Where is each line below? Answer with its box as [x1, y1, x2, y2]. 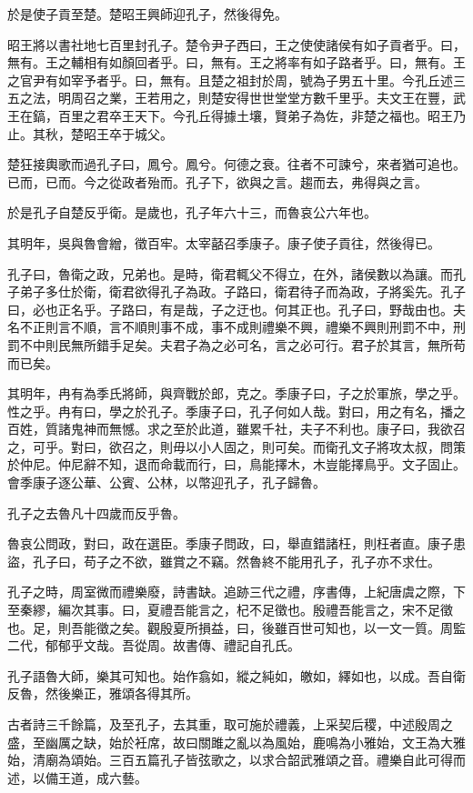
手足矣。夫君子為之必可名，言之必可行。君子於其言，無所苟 [108, 335, 466, 354]
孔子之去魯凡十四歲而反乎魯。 [7, 503, 186, 522]
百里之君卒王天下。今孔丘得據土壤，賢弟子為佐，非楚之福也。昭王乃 [57, 105, 466, 125]
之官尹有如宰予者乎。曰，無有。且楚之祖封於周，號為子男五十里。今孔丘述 [7, 70, 453, 89]
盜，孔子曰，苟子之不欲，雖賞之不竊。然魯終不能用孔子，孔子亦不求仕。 [7, 551, 440, 570]
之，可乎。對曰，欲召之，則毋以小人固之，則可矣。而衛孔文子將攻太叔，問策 [7, 437, 466, 456]
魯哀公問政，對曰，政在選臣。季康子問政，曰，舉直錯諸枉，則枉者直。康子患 [7, 534, 466, 553]
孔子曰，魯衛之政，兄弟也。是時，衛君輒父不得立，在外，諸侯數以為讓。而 [7, 264, 453, 283]
